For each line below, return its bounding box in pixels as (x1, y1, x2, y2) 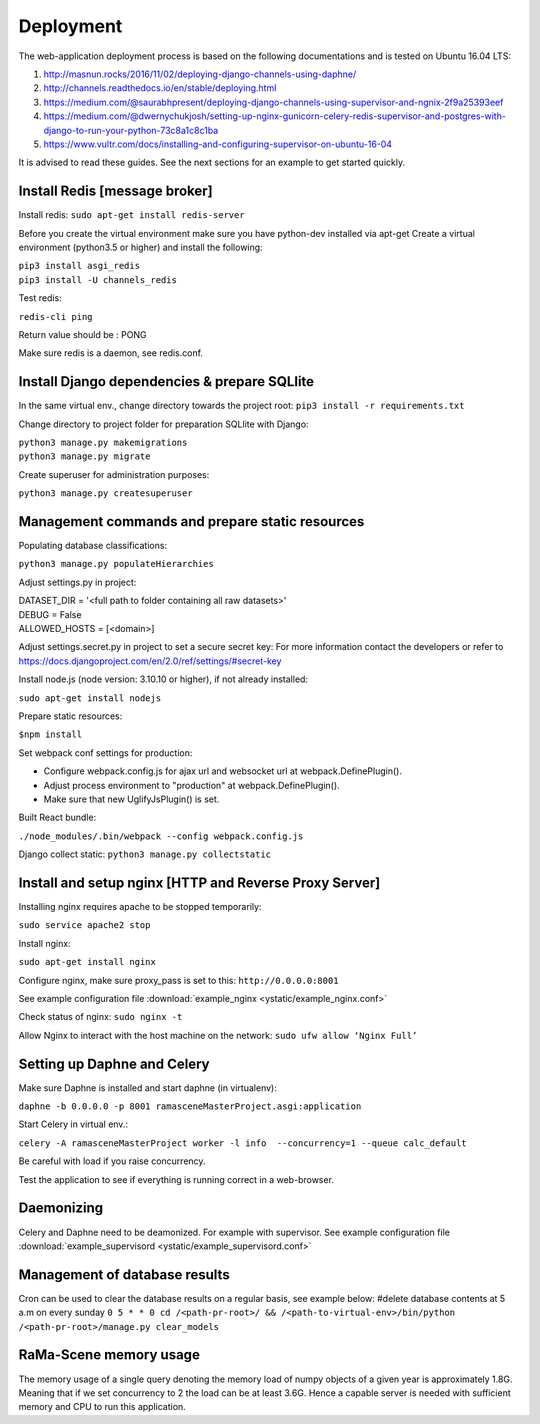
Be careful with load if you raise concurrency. (18, 1155, 206, 1167)
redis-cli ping (18, 311, 94, 322)
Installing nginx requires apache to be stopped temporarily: (18, 901, 262, 913)
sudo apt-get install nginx (18, 956, 157, 968)
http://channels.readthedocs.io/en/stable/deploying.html (43, 82, 277, 94)
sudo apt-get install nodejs (18, 692, 162, 704)
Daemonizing (18, 1200, 104, 1217)
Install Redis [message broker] (18, 183, 214, 200)
